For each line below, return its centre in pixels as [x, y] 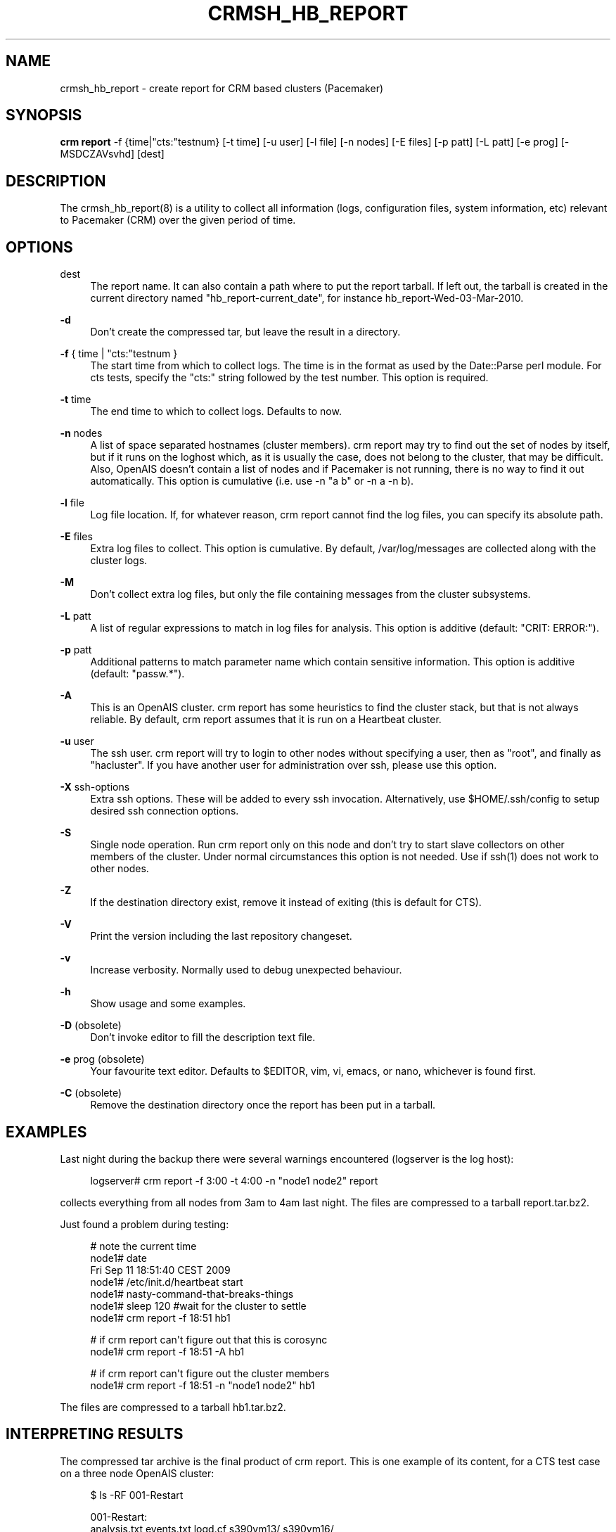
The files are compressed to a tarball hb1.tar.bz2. [173, 1407]
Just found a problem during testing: [145, 1224]
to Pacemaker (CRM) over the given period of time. [178, 220]
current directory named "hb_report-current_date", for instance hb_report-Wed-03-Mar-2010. [307, 298]
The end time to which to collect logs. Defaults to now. [216, 411]
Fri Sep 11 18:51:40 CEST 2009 [160, 1270]
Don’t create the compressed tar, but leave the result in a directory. [245, 332]
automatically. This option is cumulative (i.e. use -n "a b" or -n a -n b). [252, 481]
